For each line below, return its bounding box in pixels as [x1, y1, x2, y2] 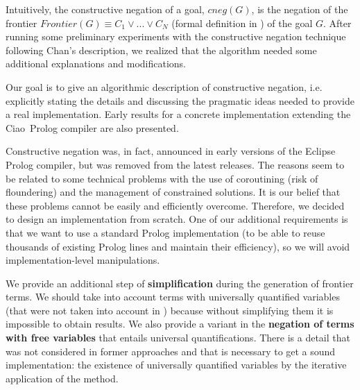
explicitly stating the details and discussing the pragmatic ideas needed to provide [6, 93, 354, 108]
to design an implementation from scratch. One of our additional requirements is [6, 212, 348, 226]
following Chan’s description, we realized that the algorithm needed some [6, 42, 317, 57]
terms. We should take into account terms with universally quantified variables [6, 289, 340, 304]
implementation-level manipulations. [6, 253, 160, 267]
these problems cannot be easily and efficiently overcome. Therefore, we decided [6, 198, 345, 212]
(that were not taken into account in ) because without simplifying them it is [6, 303, 334, 317]
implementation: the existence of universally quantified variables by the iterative [6, 357, 347, 372]
